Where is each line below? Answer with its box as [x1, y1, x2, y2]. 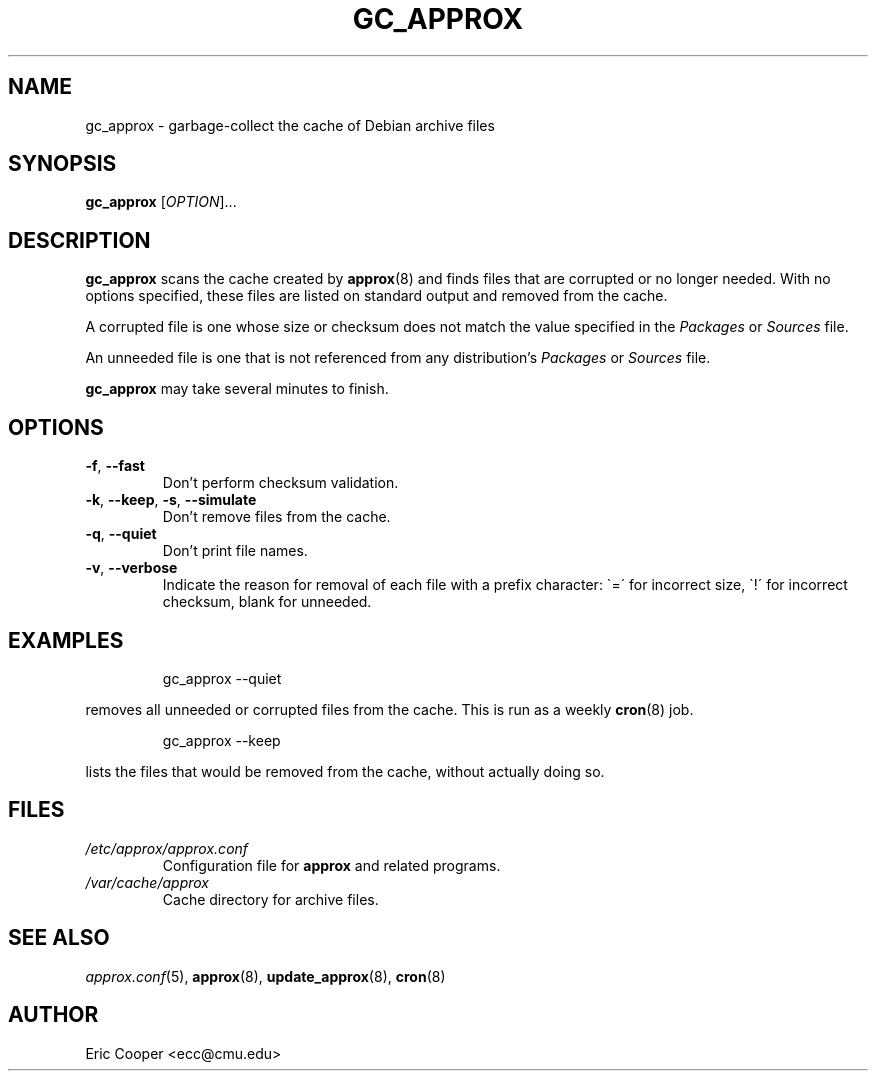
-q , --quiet [85, 525, 157, 543]
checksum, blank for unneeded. [162, 593, 372, 611]
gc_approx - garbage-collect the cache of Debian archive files [85, 116, 495, 134]
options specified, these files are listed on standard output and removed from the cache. [85, 287, 668, 305]
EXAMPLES [8, 627, 124, 653]
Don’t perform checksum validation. [162, 474, 399, 492]
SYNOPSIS [8, 151, 117, 177]
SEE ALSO [8, 925, 110, 951]
